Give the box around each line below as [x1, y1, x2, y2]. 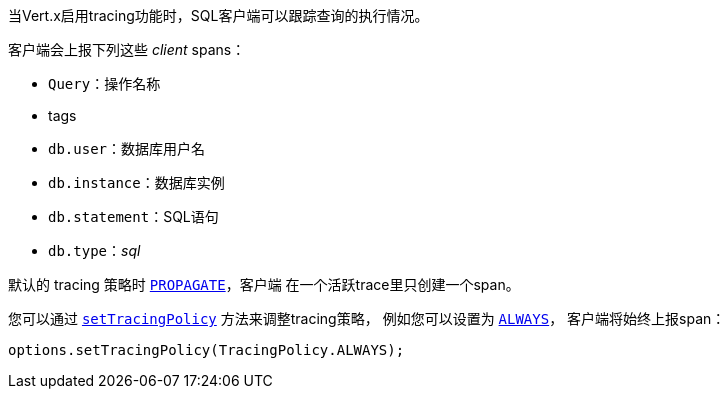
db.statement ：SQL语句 [48, 208, 219, 225]
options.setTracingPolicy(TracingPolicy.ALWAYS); [8, 342, 405, 358]
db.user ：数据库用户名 [48, 140, 206, 157]
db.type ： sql [48, 242, 141, 259]
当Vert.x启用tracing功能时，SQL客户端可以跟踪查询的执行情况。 [8, 7, 429, 24]
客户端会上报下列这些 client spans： [8, 41, 246, 58]
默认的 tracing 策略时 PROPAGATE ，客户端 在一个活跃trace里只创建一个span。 [8, 276, 520, 293]
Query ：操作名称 [48, 75, 161, 92]
